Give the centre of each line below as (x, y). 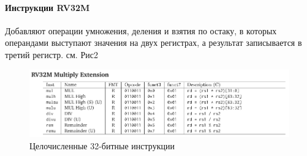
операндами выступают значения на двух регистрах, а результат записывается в (153, 43)
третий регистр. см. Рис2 (51, 54)
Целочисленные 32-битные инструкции (102, 145)
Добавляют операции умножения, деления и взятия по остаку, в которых (141, 30)
